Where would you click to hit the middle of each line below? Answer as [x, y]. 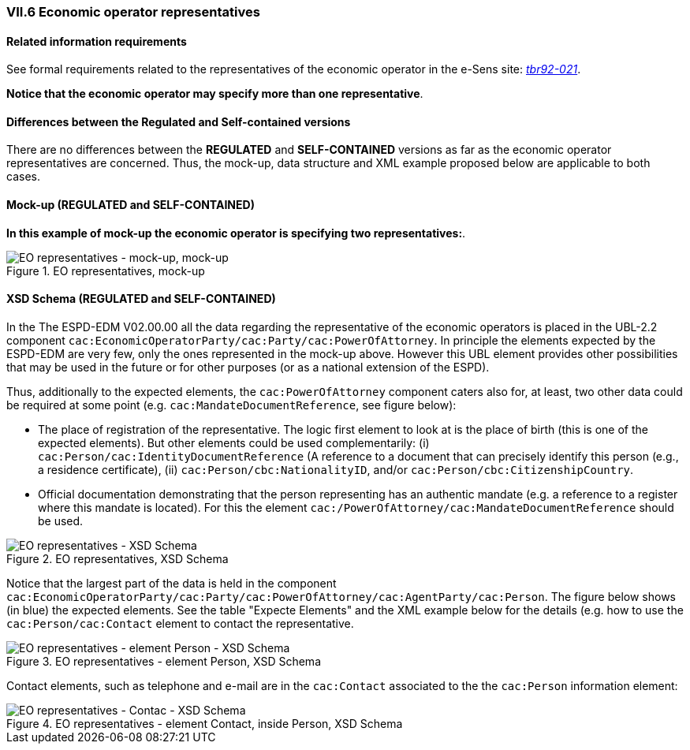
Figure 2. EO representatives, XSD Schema [117, 558]
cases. [23, 177]
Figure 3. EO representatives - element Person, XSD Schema [164, 661]
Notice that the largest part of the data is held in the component [172, 583]
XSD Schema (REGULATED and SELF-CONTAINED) [141, 299]
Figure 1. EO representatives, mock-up [106, 271]
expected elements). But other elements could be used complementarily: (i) [234, 442]
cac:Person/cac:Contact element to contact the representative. [180, 623]
